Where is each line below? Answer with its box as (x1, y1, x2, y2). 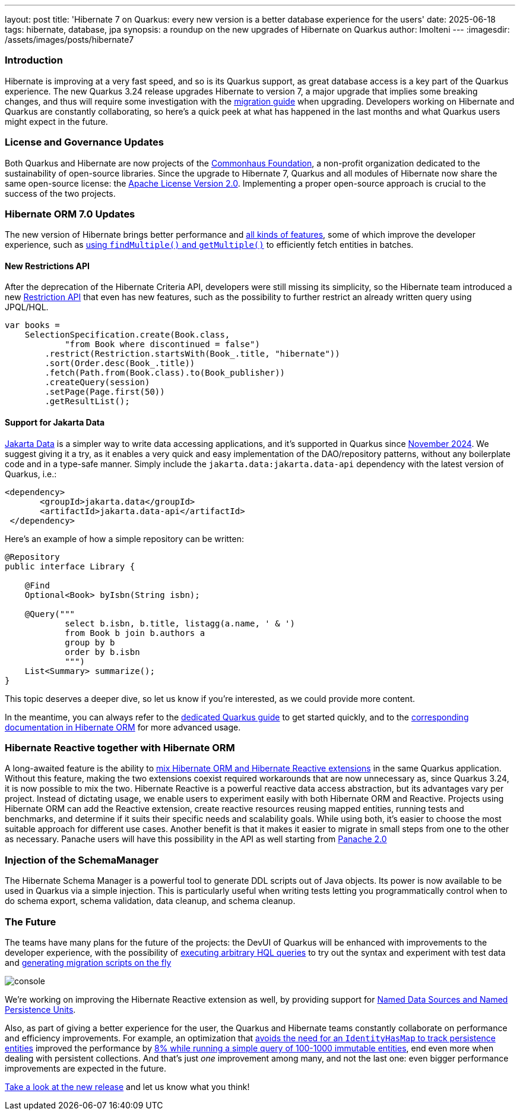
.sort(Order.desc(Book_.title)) (45, 358, 195, 368)
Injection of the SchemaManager (5, 853, 159, 866)
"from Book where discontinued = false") (65, 339, 260, 349)
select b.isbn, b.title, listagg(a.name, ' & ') (65, 618, 295, 628)
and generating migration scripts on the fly (5, 957, 172, 968)
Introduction (5, 54, 63, 67)
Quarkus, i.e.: (5, 468, 57, 479)
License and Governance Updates (5, 136, 164, 149)
